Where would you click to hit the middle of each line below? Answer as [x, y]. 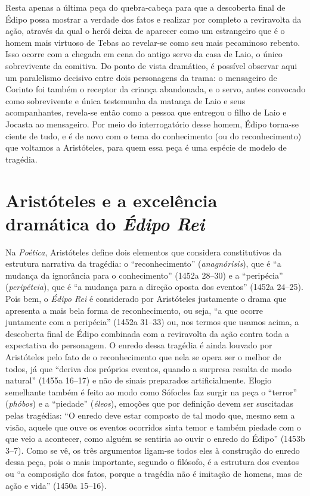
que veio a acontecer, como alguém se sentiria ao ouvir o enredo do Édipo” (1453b [155, 439]
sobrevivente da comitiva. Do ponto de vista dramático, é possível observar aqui [151, 65]
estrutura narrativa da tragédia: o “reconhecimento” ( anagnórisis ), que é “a [143, 263]
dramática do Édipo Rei [105, 223]
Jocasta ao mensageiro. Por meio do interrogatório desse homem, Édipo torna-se [152, 124]
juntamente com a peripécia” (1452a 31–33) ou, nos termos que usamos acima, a [152, 322]
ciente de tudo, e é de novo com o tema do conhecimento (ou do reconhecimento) [154, 135]
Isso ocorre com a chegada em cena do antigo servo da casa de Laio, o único [144, 54]
